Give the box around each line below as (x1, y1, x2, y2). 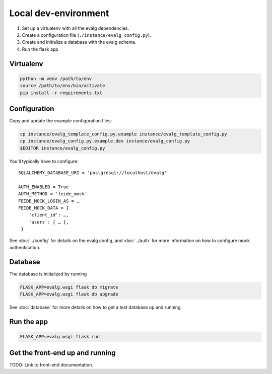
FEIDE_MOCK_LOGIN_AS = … (18, 198, 80, 204)
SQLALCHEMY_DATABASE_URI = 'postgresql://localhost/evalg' (18, 170, 167, 176)
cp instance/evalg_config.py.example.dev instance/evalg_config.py (20, 138, 190, 144)
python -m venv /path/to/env (20, 76, 92, 82)
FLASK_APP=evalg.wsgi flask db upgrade (20, 291, 118, 297)
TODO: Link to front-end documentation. (9, 361, 93, 367)
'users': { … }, (28, 219, 69, 225)
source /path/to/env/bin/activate (20, 83, 105, 89)
